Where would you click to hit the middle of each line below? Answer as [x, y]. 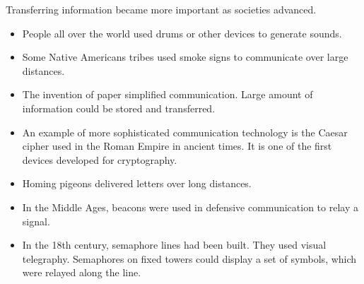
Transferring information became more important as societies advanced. [161, 9]
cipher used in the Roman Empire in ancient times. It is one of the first [177, 146]
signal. [36, 221]
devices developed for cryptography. [100, 159]
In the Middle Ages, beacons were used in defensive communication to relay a [190, 207]
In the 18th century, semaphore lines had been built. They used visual [174, 245]
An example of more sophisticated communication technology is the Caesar [185, 132]
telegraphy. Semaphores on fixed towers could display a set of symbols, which [189, 258]
